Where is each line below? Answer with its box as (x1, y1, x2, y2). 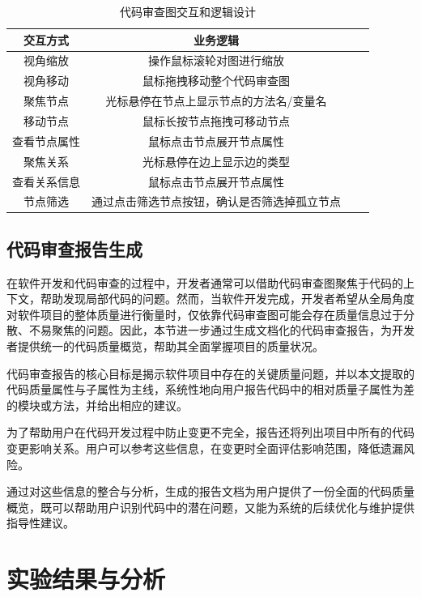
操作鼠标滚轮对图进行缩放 (148, 52, 284, 69)
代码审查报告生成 (6, 236, 142, 261)
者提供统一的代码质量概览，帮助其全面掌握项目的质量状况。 (6, 338, 324, 355)
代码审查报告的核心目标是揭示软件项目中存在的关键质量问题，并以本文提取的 (6, 365, 415, 382)
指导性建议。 (6, 514, 74, 531)
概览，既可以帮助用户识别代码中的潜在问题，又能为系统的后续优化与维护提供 (6, 498, 415, 515)
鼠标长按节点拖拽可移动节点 (142, 112, 290, 129)
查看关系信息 (12, 173, 80, 190)
